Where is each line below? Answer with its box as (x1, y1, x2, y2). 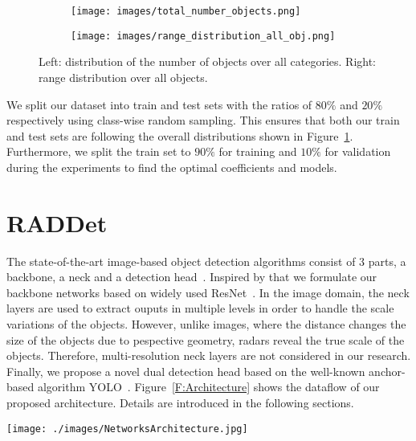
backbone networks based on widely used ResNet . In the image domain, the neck (6, 284, 410, 300)
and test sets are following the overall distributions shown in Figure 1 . (6, 127, 353, 144)
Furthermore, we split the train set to (6, 143, 191, 160)
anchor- (369, 362, 406, 379)
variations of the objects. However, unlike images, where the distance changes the (6, 315, 406, 332)
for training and (218, 143, 297, 160)
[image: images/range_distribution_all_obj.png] (71, 30, 336, 42)
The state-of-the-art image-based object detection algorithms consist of (6, 252, 356, 269)
